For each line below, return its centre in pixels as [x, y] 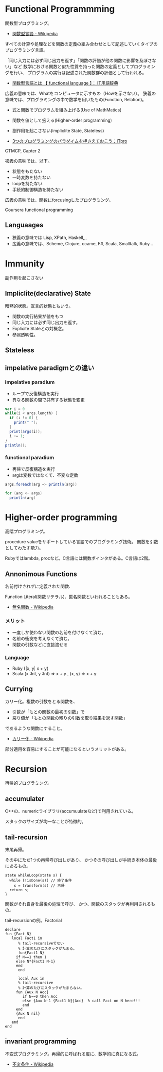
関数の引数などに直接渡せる [40, 645]
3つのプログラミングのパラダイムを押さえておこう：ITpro [70, 141]
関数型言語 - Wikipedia [35, 33]
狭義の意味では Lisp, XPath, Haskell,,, [49, 237]
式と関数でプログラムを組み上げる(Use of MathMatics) [67, 110]
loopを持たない [27, 183]
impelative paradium [30, 382]
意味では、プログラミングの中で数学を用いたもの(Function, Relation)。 [76, 99]
